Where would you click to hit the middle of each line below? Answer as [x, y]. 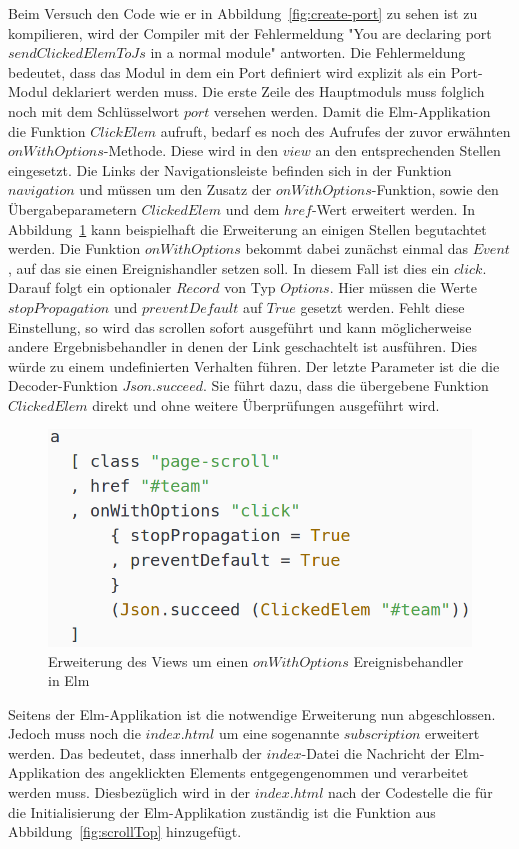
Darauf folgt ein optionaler [90, 287]
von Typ [250, 287]
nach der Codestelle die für [410, 792]
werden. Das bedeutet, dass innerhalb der [135, 752]
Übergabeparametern [72, 208]
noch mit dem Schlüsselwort [94, 110]
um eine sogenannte [279, 733]
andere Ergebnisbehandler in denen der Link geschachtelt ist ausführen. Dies [243, 346]
